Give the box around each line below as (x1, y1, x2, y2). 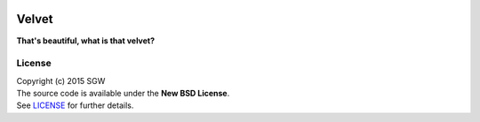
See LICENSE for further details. (16, 100, 134, 111)
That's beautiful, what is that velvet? (16, 35, 156, 46)
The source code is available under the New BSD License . (16, 88, 230, 99)
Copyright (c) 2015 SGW (16, 75, 106, 86)
